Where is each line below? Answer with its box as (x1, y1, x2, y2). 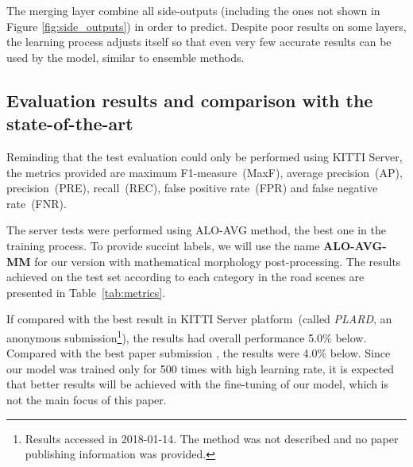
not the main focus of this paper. (6, 391, 167, 407)
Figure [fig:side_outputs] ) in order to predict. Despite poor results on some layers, (6, 17, 407, 34)
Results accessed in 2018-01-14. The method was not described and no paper (25, 430, 399, 446)
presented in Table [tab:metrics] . (6, 284, 166, 300)
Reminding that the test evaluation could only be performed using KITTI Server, (6, 148, 403, 164)
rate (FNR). (6, 195, 67, 211)
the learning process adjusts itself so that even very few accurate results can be (6, 33, 392, 50)
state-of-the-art (6, 111, 133, 136)
